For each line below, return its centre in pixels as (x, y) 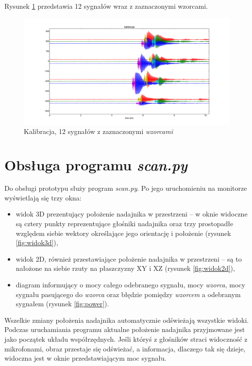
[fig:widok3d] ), (37, 242)
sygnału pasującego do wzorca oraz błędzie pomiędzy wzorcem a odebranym (128, 294)
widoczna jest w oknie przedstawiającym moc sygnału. (85, 358)
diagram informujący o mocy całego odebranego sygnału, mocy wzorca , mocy (130, 284)
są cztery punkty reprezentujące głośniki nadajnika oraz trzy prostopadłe (125, 223)
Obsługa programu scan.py (96, 165)
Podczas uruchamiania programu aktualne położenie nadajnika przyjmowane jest (125, 329)
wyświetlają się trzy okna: (43, 197)
